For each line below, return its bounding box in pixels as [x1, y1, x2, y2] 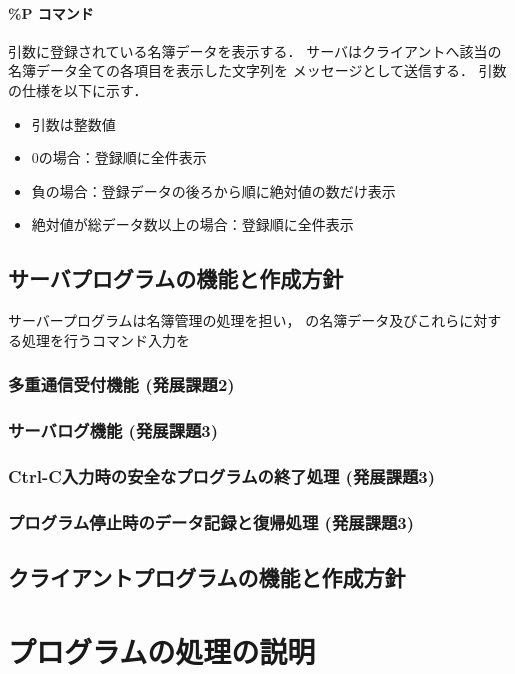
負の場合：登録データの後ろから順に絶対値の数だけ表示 [31, 180, 396, 201]
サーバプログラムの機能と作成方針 [8, 263, 344, 294]
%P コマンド [8, 2, 94, 23]
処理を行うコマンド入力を [21, 329, 190, 350]
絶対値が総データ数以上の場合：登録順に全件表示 [31, 214, 354, 235]
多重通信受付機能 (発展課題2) [8, 372, 235, 397]
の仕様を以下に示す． [8, 79, 148, 100]
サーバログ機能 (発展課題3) [8, 418, 219, 443]
